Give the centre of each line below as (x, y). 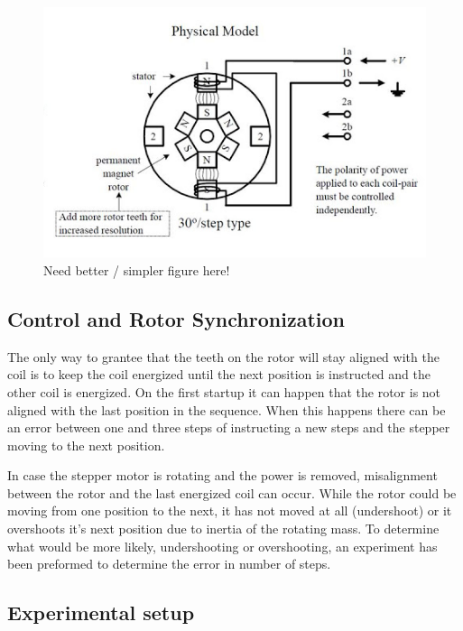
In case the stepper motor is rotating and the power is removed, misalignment (222, 475)
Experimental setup (101, 612)
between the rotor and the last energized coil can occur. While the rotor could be (232, 492)
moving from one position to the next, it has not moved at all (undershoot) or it (230, 510)
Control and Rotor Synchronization (176, 318)
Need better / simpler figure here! (137, 269)
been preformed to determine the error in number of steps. (169, 564)
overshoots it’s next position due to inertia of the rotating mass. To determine (223, 529)
